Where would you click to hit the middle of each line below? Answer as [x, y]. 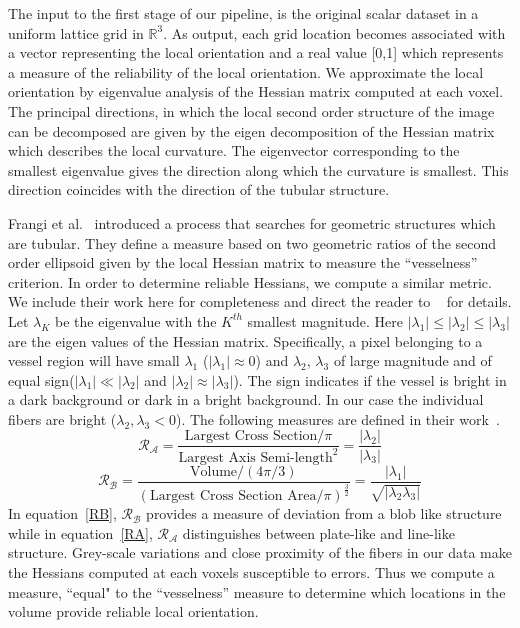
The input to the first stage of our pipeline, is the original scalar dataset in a [243, 13]
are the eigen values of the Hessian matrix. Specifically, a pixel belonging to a [245, 340]
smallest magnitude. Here [325, 320]
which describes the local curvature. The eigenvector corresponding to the [234, 150]
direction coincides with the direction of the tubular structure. [199, 189]
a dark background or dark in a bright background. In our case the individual [246, 399]
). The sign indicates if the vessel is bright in [370, 379]
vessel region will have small [94, 360]
